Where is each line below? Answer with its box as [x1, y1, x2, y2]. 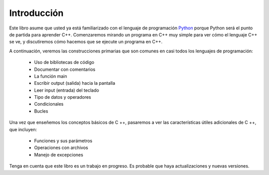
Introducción [9, 7, 64, 18]
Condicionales [34, 101, 64, 107]
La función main [34, 73, 67, 79]
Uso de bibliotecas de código [34, 59, 95, 65]
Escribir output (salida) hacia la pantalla [34, 80, 116, 86]
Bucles [34, 108, 48, 114]
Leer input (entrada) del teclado [34, 87, 99, 93]
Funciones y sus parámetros [34, 138, 93, 144]
